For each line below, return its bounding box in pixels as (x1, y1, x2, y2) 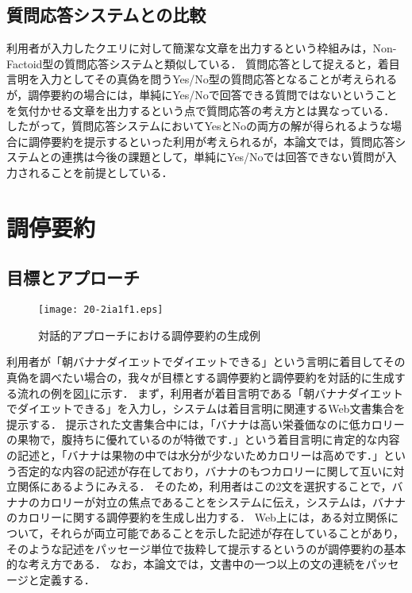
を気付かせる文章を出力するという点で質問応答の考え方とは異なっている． (6, 102, 395, 118)
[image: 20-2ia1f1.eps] (38, 304, 164, 316)
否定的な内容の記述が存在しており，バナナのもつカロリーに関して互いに (17, 462, 394, 479)
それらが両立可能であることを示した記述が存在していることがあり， (49, 524, 405, 541)
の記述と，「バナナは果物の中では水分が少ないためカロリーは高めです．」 (6, 446, 383, 463)
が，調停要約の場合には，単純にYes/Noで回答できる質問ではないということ (6, 86, 398, 102)
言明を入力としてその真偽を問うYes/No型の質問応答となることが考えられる (6, 71, 398, 87)
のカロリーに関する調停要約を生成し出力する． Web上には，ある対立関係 (6, 509, 387, 526)
